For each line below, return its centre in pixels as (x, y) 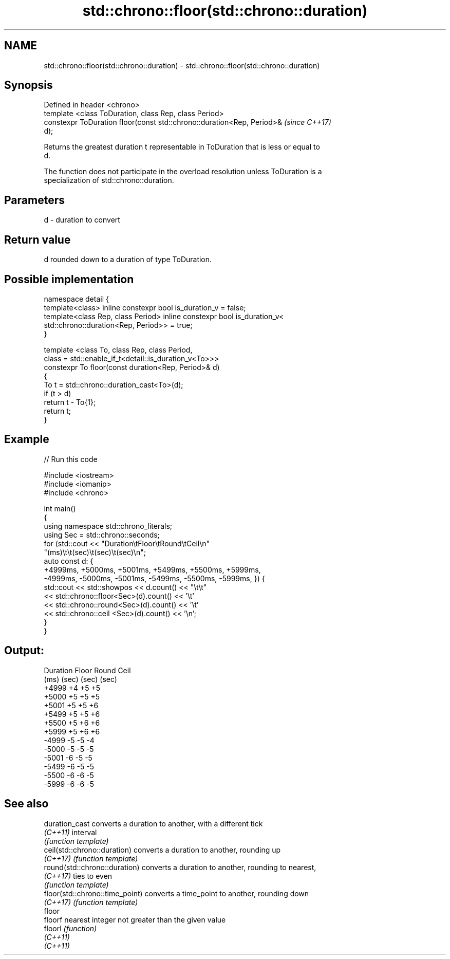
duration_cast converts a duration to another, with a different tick (153, 823)
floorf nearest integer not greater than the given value (135, 919)
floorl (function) (70, 928)
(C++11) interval (70, 832)
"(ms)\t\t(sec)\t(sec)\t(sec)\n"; (95, 552)
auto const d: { (69, 561)
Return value (38, 239)
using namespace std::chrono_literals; (108, 526)
